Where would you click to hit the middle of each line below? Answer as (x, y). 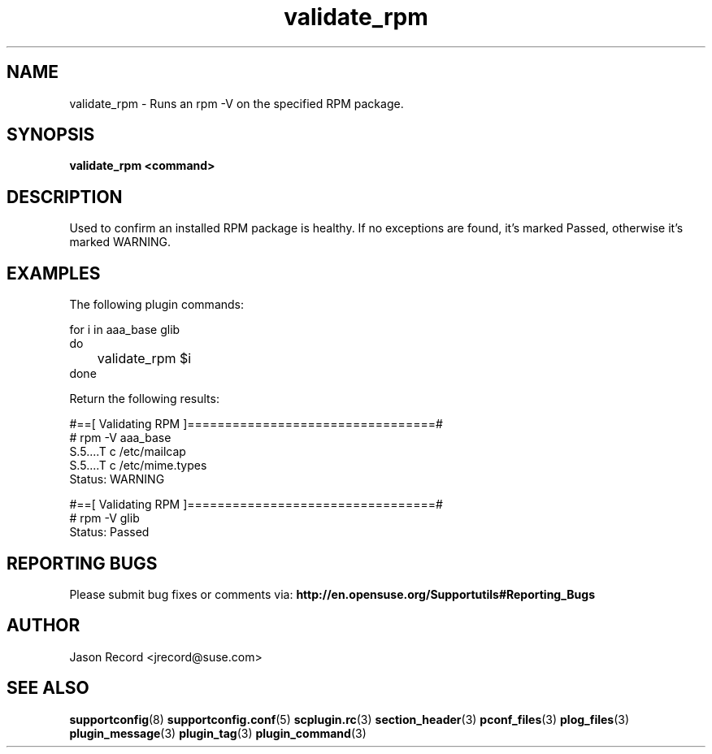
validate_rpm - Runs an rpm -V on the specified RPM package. (237, 103)
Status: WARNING (117, 479)
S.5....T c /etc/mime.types (138, 466)
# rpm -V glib (104, 518)
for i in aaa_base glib (125, 330)
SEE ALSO (48, 688)
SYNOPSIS (51, 135)
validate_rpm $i (144, 359)
